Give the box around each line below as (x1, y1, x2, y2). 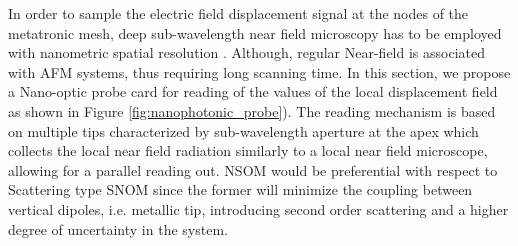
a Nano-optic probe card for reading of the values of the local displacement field (8, 81, 498, 102)
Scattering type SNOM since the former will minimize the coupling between (8, 179, 473, 200)
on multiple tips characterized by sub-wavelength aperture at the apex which (8, 120, 479, 141)
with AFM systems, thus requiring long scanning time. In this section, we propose (8, 61, 511, 82)
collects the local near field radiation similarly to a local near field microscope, (8, 140, 488, 161)
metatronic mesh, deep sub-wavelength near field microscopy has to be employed (8, 22, 502, 43)
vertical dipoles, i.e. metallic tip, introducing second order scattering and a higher (8, 198, 509, 219)
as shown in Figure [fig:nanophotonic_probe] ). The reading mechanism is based (8, 100, 496, 121)
